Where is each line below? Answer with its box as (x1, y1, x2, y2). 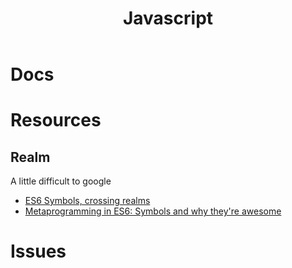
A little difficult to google (10, 175, 112, 187)
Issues (10, 240, 67, 263)
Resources (10, 109, 102, 132)
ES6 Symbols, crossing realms (24, 195, 151, 207)
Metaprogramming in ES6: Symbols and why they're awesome (24, 205, 282, 217)
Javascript (122, 7, 214, 30)
